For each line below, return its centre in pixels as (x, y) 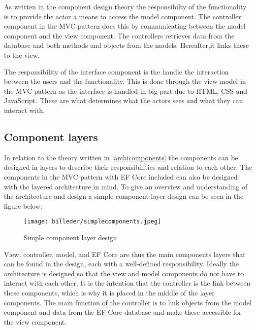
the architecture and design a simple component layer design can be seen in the (124, 196)
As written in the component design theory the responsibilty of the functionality (125, 6)
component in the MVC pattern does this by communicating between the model (125, 26)
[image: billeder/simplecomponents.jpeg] (93, 222)
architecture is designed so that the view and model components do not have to (124, 273)
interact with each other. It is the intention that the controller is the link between (127, 283)
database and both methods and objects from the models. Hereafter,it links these (127, 45)
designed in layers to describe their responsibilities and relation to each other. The (128, 167)
